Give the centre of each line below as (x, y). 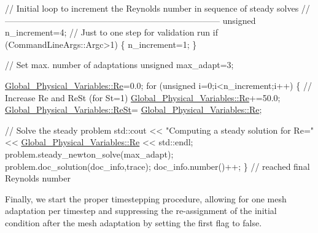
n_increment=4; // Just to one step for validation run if (112, 32)
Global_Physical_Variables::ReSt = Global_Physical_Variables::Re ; (134, 109)
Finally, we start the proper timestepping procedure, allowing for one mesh (146, 198)
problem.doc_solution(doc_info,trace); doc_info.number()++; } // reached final (157, 166)
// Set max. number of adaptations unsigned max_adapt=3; (119, 65)
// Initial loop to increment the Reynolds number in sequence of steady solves (152, 8)
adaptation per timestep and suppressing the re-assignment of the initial (141, 211)
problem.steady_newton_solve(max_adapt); (89, 154)
